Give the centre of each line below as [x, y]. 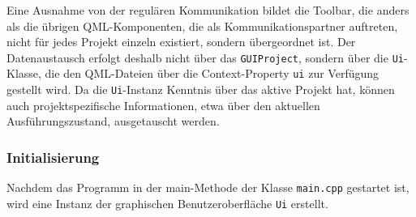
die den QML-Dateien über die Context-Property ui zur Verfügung [212, 73]
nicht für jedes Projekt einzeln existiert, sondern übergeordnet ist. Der [181, 42]
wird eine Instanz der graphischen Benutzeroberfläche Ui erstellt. [167, 203]
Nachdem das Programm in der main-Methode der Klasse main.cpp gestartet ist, [208, 187]
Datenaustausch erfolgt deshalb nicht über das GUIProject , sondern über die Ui [205, 57]
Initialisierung [53, 157]
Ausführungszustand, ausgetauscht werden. [113, 121]
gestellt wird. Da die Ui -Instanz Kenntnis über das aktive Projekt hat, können [201, 89]
